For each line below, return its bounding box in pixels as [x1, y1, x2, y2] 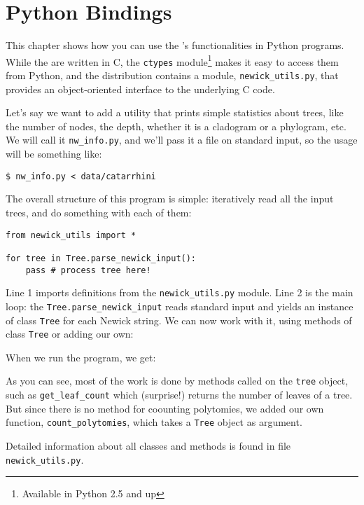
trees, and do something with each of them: [6, 205, 192, 219]
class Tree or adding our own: [6, 326, 134, 341]
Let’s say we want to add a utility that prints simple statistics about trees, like [6, 105, 344, 120]
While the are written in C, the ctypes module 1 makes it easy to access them [6, 52, 339, 69]
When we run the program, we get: [6, 350, 156, 364]
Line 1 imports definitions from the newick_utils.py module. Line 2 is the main [6, 285, 353, 300]
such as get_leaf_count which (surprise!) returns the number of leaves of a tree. [6, 387, 353, 402]
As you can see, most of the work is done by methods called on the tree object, [6, 373, 349, 388]
